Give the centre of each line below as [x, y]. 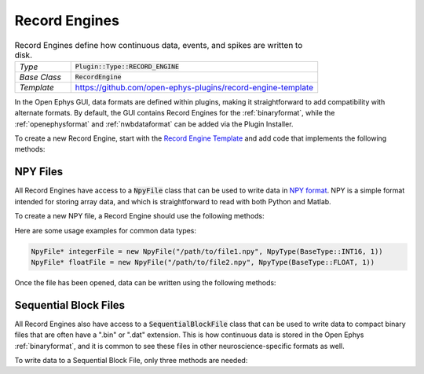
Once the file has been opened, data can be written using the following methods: [145, 282]
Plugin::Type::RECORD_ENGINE [127, 67]
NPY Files [38, 172]
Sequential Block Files [70, 305]
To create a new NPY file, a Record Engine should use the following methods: [139, 216]
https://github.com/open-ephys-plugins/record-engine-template [194, 87]
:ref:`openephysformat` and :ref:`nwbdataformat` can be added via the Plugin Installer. [154, 124]
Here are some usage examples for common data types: [105, 230]
